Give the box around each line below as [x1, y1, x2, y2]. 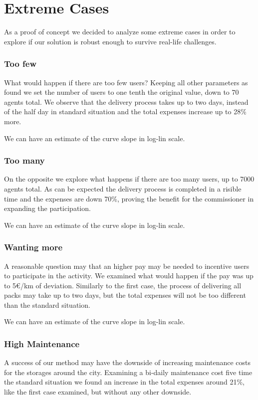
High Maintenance [4, 337, 80, 350]
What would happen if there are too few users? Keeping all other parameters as [4, 77, 248, 87]
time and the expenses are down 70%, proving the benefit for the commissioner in [4, 193, 254, 203]
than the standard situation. [4, 299, 90, 310]
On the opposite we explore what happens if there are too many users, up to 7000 [4, 174, 255, 184]
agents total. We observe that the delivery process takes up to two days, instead [4, 96, 249, 107]
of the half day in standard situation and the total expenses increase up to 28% [4, 106, 247, 117]
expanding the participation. [4, 203, 91, 213]
